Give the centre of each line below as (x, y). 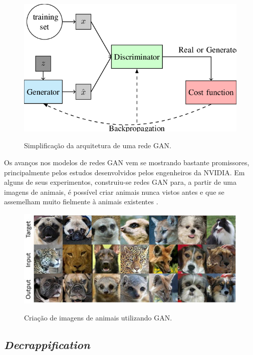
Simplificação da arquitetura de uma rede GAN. (98, 145)
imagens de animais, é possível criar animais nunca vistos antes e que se (114, 192)
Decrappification (47, 344)
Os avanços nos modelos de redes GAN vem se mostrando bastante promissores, (127, 162)
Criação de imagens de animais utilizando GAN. (98, 317)
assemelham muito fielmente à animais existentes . (81, 202)
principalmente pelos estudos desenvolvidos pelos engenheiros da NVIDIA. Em (124, 172)
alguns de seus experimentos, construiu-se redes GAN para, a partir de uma (120, 182)
